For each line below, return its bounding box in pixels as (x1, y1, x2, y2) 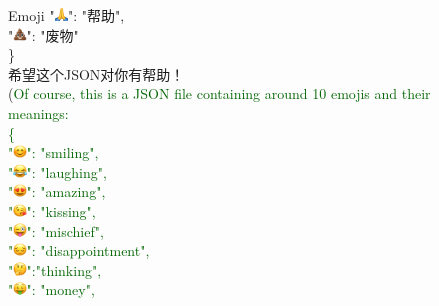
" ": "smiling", (8, 142, 99, 163)
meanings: (8, 102, 69, 123)
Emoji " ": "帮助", (8, 5, 125, 25)
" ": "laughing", (8, 161, 107, 182)
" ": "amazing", (8, 181, 106, 202)
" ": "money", (8, 279, 95, 300)
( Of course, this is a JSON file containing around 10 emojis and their (8, 83, 431, 104)
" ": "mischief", (8, 220, 104, 241)
